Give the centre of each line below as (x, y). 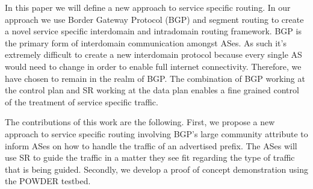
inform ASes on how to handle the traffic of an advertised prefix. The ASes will (151, 145)
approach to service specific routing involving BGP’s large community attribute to (156, 133)
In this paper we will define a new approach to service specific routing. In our (148, 7)
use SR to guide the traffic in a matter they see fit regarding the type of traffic (150, 157)
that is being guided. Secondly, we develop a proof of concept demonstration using (156, 169)
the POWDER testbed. (48, 181)
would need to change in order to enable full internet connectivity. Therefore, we (153, 66)
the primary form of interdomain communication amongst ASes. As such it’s (146, 42)
